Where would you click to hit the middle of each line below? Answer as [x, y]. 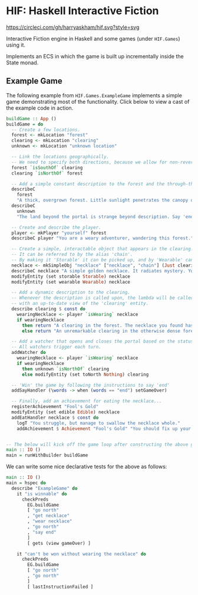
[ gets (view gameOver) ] [59, 543]
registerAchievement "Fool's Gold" [55, 407]
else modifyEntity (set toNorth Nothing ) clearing [85, 374]
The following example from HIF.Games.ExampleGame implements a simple [94, 95]
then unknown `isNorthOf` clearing [65, 369]
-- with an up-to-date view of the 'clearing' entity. [80, 304]
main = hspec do [26, 483]
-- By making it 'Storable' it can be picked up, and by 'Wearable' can [103, 260]
